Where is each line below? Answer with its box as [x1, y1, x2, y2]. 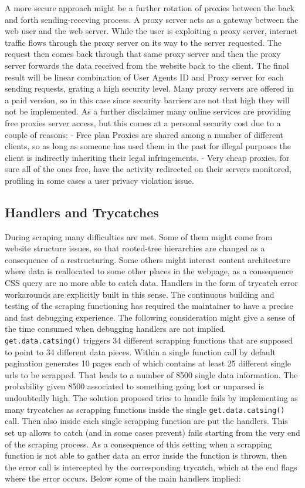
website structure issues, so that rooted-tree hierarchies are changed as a [5, 242, 265, 254]
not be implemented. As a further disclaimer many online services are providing [5, 105, 291, 117]
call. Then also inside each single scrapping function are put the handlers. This [5, 415, 288, 427]
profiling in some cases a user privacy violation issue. [5, 174, 194, 186]
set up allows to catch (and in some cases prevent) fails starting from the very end [5, 426, 300, 438]
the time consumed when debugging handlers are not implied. [5, 322, 226, 335]
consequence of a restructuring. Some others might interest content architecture [5, 253, 291, 265]
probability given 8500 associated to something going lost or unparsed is [5, 380, 264, 392]
